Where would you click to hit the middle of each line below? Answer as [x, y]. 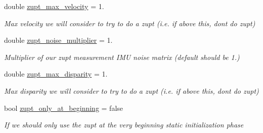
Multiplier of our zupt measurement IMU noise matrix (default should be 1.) [122, 57]
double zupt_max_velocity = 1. [54, 6]
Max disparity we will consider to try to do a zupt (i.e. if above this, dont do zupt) [131, 90]
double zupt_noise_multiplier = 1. [58, 40]
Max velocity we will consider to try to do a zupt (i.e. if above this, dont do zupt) [130, 23]
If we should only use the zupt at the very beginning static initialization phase [124, 125]
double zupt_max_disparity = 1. [56, 74]
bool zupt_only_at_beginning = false [64, 108]
